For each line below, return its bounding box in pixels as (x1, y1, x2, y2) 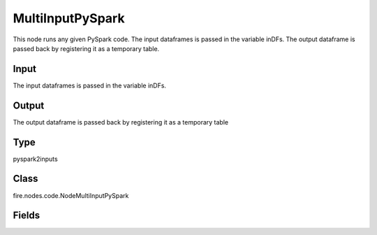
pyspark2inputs (13, 155, 59, 163)
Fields (13, 210, 40, 222)
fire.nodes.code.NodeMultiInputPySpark (13, 191, 129, 199)
